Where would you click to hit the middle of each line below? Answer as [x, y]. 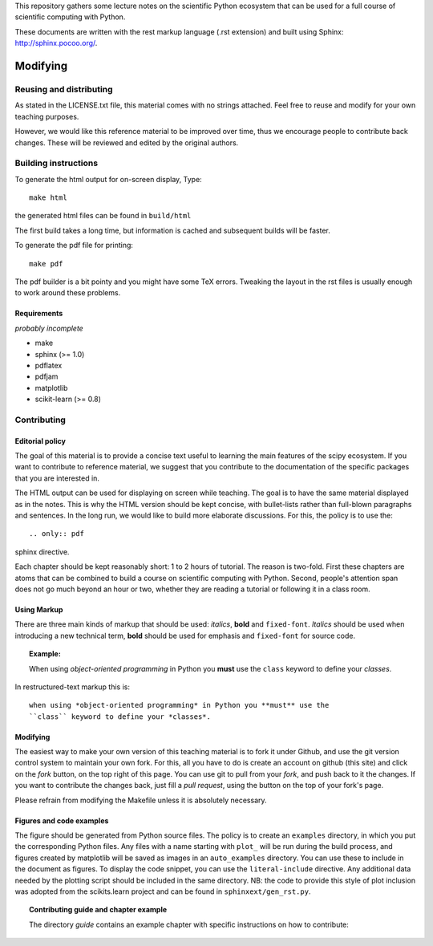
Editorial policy [40, 441]
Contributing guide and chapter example [98, 910]
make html [48, 198]
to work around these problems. [68, 293]
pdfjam [47, 376]
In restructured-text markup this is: [72, 687]
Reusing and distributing [64, 89]
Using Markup [39, 609]
